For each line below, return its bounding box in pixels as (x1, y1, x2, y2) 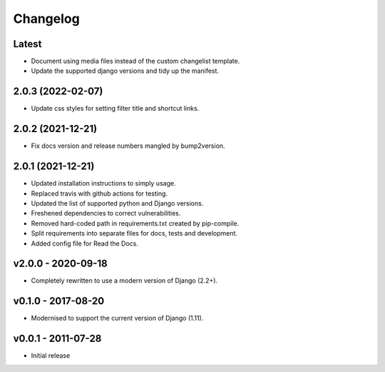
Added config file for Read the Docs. (31, 239, 139, 248)
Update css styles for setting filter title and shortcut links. (31, 104, 200, 113)
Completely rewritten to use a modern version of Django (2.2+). (31, 276, 217, 285)
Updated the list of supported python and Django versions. (31, 198, 204, 207)
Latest (13, 38, 42, 50)
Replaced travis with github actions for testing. (31, 189, 168, 198)
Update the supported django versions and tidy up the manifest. (31, 66, 220, 75)
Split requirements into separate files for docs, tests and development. (31, 229, 238, 238)
